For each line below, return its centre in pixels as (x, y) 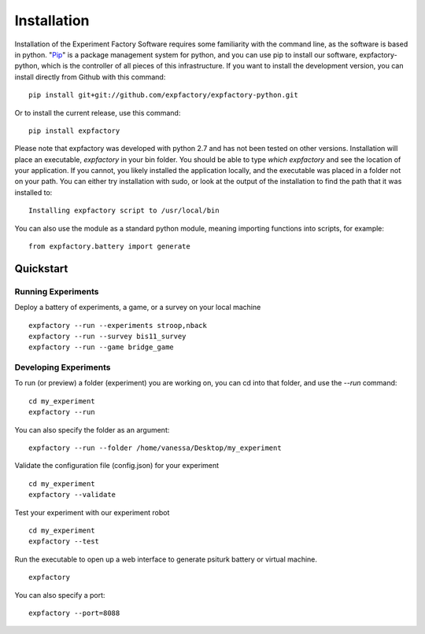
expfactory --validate (72, 495)
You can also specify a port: (60, 595)
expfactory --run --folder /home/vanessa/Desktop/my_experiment (155, 448)
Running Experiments (57, 291)
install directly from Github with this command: (90, 77)
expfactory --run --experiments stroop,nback (118, 325)
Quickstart (41, 269)
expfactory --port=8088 (74, 613)
